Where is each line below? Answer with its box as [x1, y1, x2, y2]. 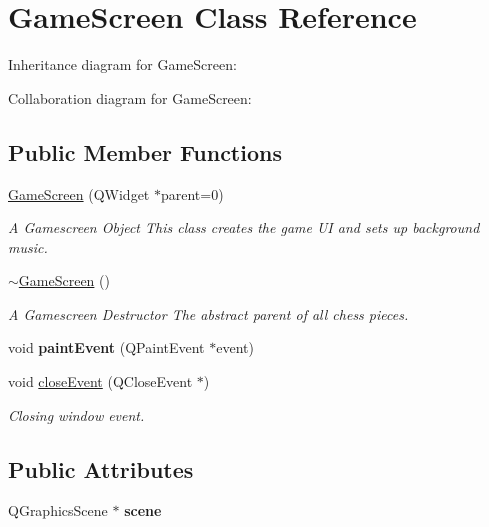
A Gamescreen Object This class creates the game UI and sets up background [8, 217, 480, 238]
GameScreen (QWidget [8, 183, 150, 204]
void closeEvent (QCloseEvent [8, 371, 193, 392]
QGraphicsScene [8, 500, 108, 521]
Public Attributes [8, 453, 194, 484]
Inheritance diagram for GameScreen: [8, 54, 237, 75]
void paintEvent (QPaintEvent [8, 337, 205, 358]
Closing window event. [8, 404, 145, 425]
